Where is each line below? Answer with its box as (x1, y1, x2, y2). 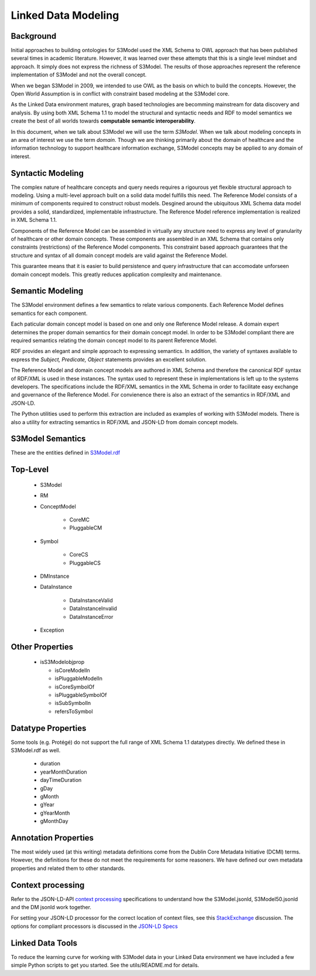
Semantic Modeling (11, 286, 84, 296)
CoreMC (69, 516, 90, 523)
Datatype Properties (11, 723, 87, 733)
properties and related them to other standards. (11, 865, 126, 872)
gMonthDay (40, 818, 68, 825)
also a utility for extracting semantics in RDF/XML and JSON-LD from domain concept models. (11, 418, 239, 425)
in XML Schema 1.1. (11, 216, 57, 223)
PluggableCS (69, 559, 101, 566)
